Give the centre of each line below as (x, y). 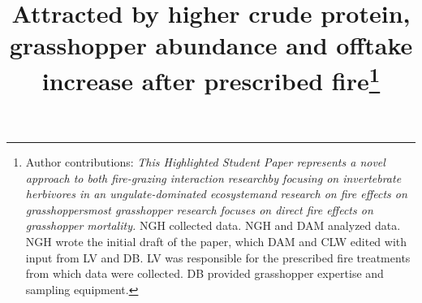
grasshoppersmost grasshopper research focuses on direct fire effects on (199, 209)
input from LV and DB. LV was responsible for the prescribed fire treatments (218, 257)
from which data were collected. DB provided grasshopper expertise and (205, 273)
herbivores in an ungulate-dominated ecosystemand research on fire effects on (216, 194)
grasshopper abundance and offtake (211, 45)
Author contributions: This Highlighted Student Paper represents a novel (205, 162)
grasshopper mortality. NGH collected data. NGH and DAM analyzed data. (213, 225)
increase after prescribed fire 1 (211, 78)
